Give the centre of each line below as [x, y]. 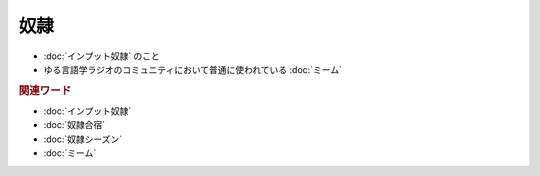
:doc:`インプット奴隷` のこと [101, 56]
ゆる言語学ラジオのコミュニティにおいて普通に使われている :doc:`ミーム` [192, 69]
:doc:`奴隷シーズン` [83, 139]
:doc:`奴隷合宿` [74, 125]
